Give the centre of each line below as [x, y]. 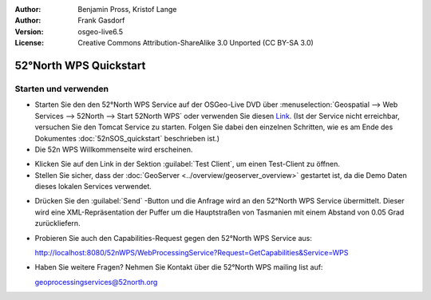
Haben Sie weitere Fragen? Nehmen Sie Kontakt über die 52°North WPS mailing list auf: [179, 267]
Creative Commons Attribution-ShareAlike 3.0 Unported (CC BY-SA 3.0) [196, 43]
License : [29, 43]
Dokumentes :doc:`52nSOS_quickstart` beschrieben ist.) [127, 138]
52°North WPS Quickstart [80, 65]
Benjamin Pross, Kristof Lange [127, 9]
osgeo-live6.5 [101, 31]
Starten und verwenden [62, 89]
